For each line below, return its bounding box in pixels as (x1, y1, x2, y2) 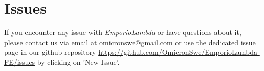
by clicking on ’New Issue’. (37, 56, 120, 67)
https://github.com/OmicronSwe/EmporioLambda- (98, 47, 260, 57)
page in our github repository (4, 47, 96, 57)
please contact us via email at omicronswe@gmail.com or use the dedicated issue (4, 37, 256, 47)
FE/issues (4, 56, 35, 67)
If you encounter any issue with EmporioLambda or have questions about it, (4, 27, 241, 38)
